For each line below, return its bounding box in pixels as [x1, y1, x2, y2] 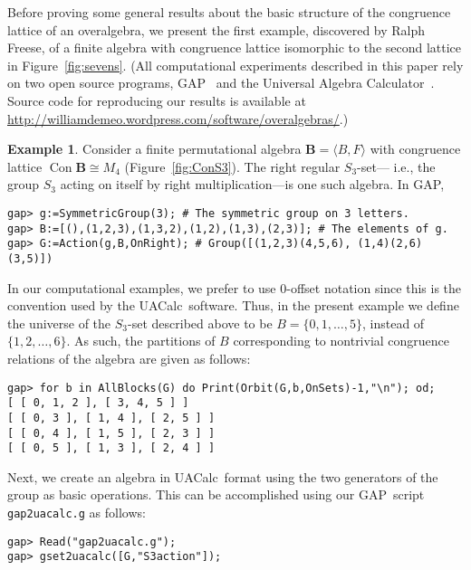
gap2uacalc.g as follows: [7, 503, 146, 521]
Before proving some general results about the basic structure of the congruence [7, 3, 451, 21]
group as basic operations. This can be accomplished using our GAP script [7, 485, 425, 504]
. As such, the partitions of [66, 331, 216, 350]
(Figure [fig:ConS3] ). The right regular [124, 157, 341, 176]
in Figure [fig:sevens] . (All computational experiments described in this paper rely [7, 55, 464, 74]
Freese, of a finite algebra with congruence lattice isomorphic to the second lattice [7, 38, 462, 57]
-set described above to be [128, 313, 273, 332]
